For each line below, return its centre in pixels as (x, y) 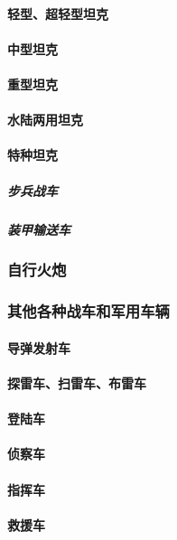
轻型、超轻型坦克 (58, 13)
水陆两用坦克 (45, 120)
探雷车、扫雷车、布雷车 (77, 383)
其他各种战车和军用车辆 (88, 311)
